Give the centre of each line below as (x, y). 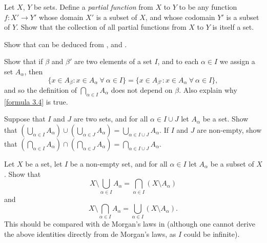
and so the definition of (41, 90)
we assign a (237, 61)
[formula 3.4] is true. (36, 101)
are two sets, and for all (111, 119)
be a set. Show (225, 119)
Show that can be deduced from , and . (66, 44)
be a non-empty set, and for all (119, 164)
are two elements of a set (113, 61)
